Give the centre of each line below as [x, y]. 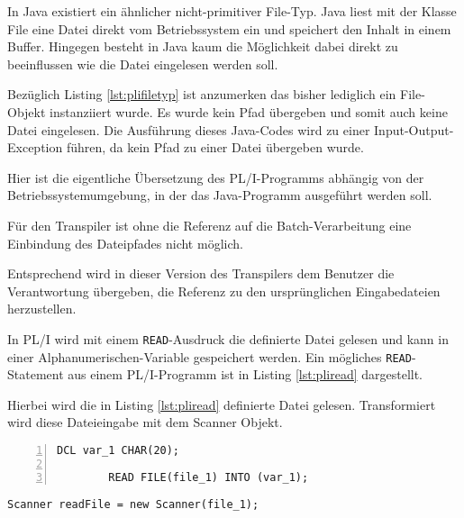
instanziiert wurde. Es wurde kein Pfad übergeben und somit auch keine [249, 111]
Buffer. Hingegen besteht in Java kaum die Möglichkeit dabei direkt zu [203, 46]
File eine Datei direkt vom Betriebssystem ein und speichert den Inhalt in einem [229, 28]
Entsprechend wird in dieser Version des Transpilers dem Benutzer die [201, 273]
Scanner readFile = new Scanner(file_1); [133, 504]
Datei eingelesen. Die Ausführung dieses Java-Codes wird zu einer [189, 129]
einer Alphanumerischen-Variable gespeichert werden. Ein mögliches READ [209, 356]
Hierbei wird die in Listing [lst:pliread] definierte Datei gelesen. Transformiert [222, 404]
